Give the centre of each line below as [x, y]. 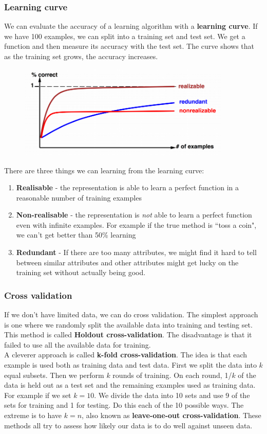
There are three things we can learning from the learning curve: [104, 170]
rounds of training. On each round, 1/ [172, 375]
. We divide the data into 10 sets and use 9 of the [172, 395]
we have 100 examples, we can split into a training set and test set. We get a [125, 36]
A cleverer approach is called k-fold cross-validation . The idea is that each [126, 355]
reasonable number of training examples [79, 197]
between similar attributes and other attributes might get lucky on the [127, 262]
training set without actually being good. [81, 272]
